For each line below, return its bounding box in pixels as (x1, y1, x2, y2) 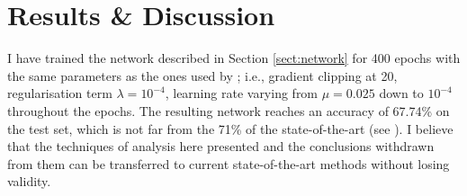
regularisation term (7, 84, 112, 102)
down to (379, 84, 424, 102)
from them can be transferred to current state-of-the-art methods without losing (7, 154, 450, 173)
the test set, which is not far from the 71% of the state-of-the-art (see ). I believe (7, 119, 454, 138)
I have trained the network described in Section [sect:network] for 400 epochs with (7, 49, 461, 67)
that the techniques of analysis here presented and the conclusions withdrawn (7, 137, 435, 156)
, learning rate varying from (165, 84, 319, 102)
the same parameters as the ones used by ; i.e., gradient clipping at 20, (7, 66, 398, 85)
